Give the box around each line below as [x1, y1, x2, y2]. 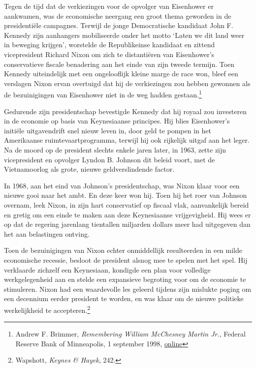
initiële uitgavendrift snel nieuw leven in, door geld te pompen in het [4, 125, 211, 135]
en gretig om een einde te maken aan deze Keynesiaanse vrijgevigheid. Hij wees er [4, 209, 251, 219]
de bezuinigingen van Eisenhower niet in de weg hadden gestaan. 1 [4, 88, 202, 99]
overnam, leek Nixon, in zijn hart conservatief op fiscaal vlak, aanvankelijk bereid [4, 199, 249, 210]
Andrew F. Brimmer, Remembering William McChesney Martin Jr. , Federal [15, 329, 246, 339]
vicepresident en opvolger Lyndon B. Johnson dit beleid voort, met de [4, 154, 215, 164]
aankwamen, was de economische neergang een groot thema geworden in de [4, 10, 231, 21]
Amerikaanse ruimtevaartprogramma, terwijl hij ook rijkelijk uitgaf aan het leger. [4, 135, 250, 145]
